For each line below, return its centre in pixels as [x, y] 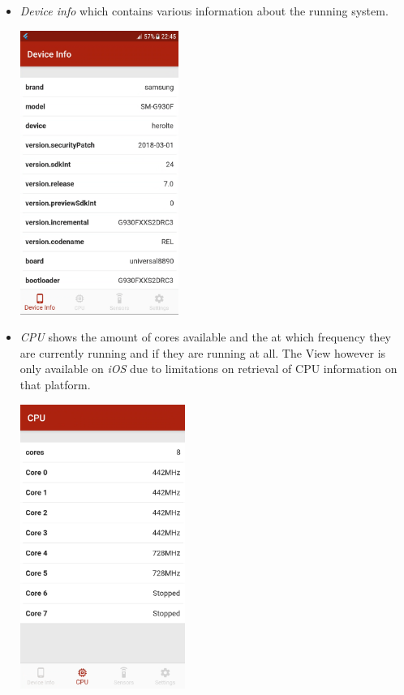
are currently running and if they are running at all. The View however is [203, 352]
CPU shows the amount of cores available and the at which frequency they [205, 337]
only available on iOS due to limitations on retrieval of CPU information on [208, 369]
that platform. [55, 384]
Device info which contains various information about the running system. [204, 11]
